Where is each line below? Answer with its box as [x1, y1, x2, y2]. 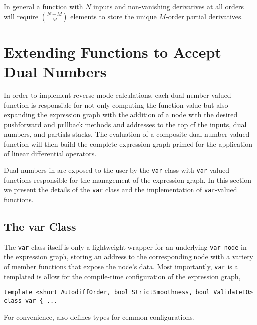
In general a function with [4, 1, 83, 11]
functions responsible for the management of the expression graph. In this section [4, 174, 252, 185]
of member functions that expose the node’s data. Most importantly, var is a [4, 261, 238, 272]
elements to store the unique [70, 11, 157, 21]
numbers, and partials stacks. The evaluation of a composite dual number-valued [4, 129, 250, 139]
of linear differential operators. [4, 148, 97, 159]
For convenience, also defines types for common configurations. [4, 311, 194, 322]
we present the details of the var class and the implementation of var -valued [4, 184, 237, 195]
